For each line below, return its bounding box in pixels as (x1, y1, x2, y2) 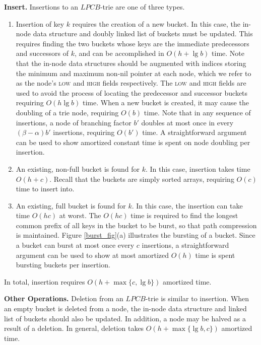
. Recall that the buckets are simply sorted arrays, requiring (49, 173, 234, 184)
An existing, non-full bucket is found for (16, 163, 140, 174)
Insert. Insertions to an (4, 2, 79, 12)
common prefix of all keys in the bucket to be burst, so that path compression (16, 220, 257, 230)
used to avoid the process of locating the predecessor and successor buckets (16, 87, 248, 98)
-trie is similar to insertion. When (145, 293, 249, 304)
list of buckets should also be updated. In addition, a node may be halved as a (4, 313, 246, 323)
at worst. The (59, 210, 101, 221)
